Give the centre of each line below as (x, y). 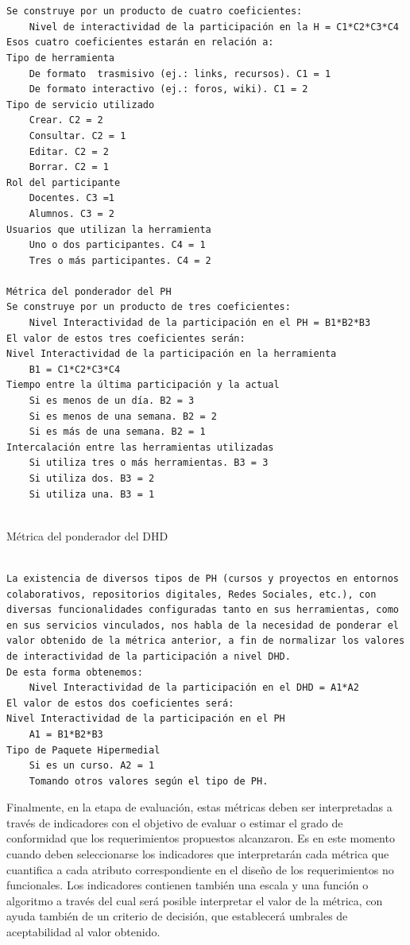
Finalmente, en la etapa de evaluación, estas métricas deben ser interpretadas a (199, 807)
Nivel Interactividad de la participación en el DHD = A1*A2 (194, 688)
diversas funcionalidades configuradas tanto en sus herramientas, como (203, 610)
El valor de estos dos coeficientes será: (120, 703)
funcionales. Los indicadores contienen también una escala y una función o (188, 885)
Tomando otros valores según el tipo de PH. (149, 781)
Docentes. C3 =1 (72, 198)
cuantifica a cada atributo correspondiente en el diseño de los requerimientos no (200, 869)
